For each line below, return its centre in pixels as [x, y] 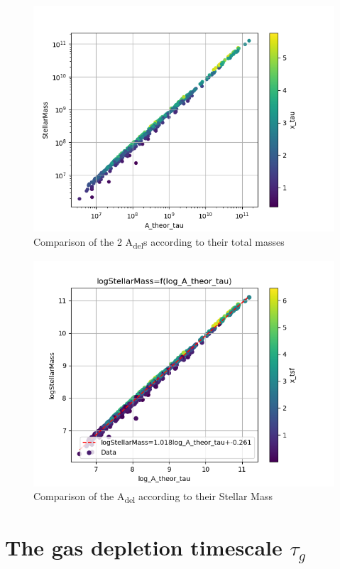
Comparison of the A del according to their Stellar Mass [153, 497]
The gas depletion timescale [144, 547]
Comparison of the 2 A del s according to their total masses [159, 242]
